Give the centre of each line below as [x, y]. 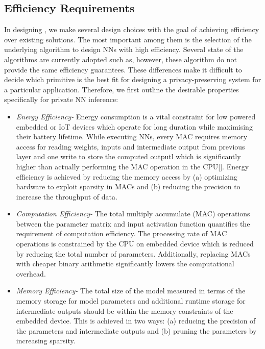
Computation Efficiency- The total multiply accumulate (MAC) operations [133, 214]
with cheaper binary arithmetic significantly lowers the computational [125, 264]
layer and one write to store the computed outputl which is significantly [128, 156]
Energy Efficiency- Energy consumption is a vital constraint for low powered [136, 116]
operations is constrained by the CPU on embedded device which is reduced [135, 244]
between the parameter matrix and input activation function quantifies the [133, 223]
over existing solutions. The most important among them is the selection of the [128, 39]
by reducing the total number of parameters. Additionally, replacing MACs [133, 253]
